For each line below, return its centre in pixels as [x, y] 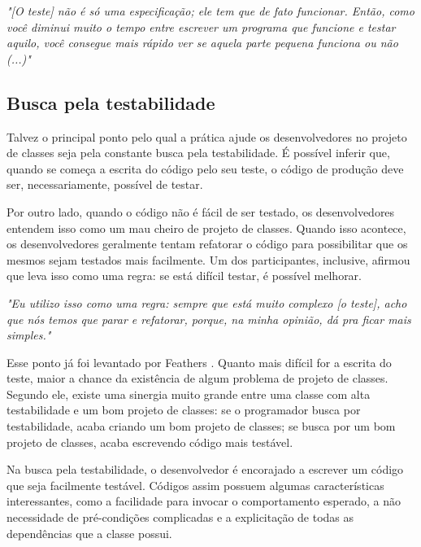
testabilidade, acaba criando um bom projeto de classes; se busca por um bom [201, 426]
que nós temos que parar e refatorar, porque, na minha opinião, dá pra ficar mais [209, 319]
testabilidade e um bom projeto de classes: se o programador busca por [184, 410]
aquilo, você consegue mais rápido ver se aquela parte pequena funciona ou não [202, 43]
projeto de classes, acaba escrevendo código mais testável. [150, 442]
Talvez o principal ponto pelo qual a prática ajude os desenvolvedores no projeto [207, 136]
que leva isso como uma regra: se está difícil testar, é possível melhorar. [184, 276]
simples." [29, 335]
